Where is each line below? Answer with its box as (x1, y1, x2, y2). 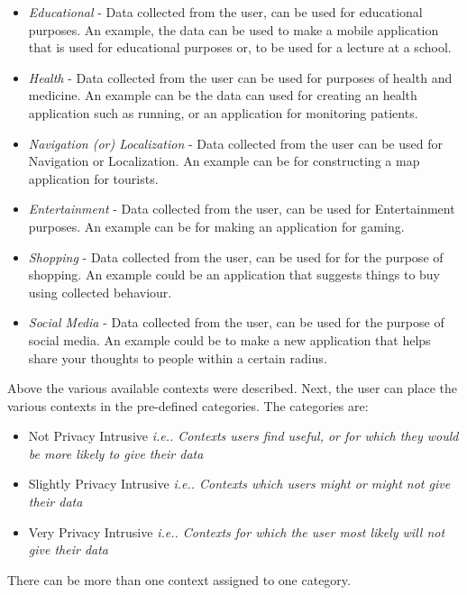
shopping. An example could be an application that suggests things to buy (28, 265, 440, 284)
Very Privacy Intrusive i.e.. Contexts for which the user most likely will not (28, 522, 445, 541)
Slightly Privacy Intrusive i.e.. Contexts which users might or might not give (28, 474, 451, 493)
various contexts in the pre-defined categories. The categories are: (7, 396, 369, 415)
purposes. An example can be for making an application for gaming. (28, 216, 405, 235)
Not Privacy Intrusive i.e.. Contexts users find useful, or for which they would (28, 426, 459, 445)
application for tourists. (28, 169, 159, 188)
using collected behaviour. (28, 282, 172, 301)
